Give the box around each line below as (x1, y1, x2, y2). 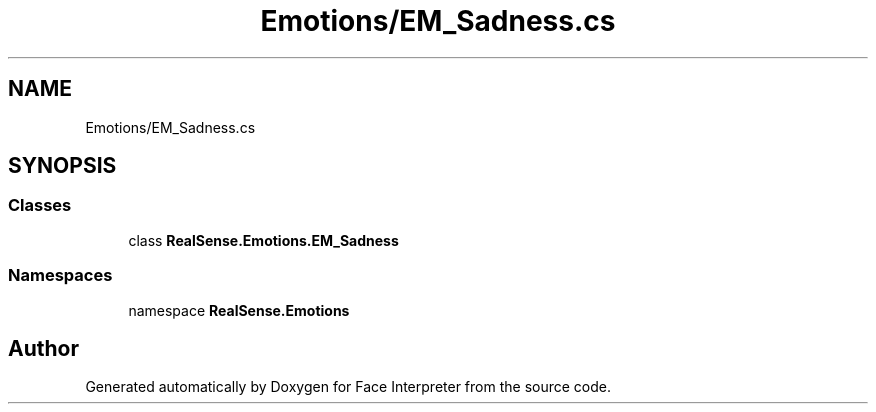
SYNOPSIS (8, 153, 117, 179)
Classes (8, 195, 72, 216)
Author (8, 335, 79, 361)
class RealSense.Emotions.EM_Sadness (128, 231, 399, 249)
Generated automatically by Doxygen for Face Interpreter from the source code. (85, 378, 611, 396)
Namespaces (8, 265, 113, 286)
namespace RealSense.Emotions (128, 301, 350, 319)
